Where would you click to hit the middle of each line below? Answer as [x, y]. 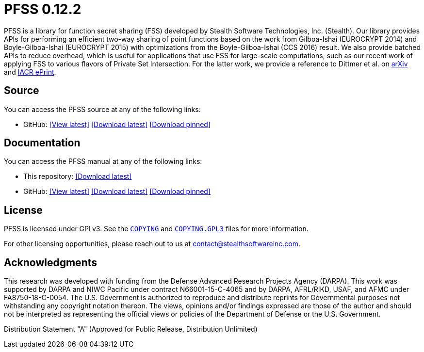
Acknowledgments [51, 262]
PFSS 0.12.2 [43, 9]
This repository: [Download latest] [78, 176]
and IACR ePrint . [30, 72]
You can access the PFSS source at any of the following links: [102, 109]
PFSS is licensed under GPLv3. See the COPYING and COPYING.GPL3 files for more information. [156, 229]
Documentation [42, 143]
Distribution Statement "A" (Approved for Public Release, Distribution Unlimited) [131, 329]
